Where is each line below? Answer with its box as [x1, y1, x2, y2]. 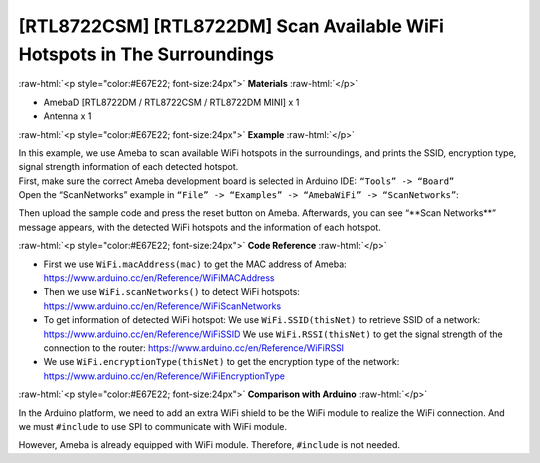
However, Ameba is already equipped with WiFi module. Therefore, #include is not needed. [18, 439, 400, 451]
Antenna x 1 [43, 110, 92, 122]
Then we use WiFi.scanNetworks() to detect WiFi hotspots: [43, 286, 300, 298]
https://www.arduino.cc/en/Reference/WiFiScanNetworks [43, 300, 282, 312]
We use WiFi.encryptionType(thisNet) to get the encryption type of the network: [43, 356, 400, 368]
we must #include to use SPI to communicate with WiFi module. [18, 420, 287, 432]
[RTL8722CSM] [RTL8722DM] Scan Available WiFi [18, 15, 445, 37]
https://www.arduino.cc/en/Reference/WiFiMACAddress [43, 272, 275, 284]
